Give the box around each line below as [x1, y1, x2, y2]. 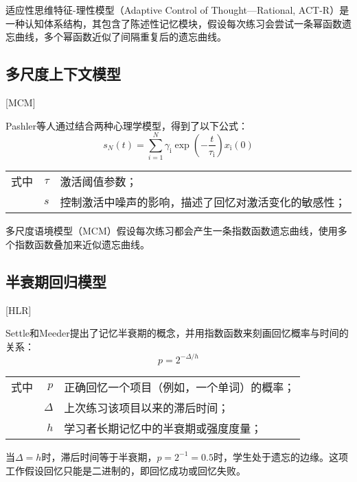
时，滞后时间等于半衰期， [41, 449, 157, 463]
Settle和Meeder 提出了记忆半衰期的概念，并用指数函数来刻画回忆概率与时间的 [5, 326, 349, 340]
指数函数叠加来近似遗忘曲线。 [14, 237, 150, 251]
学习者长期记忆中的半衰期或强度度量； [64, 420, 262, 436]
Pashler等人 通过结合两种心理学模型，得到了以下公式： [5, 118, 249, 132]
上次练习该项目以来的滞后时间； [64, 399, 229, 415]
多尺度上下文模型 [5, 63, 121, 84]
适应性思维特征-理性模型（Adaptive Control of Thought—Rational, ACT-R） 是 [5, 3, 349, 16]
